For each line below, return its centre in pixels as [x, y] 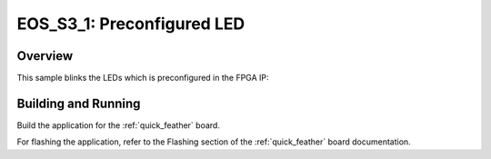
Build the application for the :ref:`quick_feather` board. [118, 125]
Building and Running [79, 103]
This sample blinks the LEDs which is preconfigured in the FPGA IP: [143, 78]
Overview [45, 56]
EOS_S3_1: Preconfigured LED [131, 24]
